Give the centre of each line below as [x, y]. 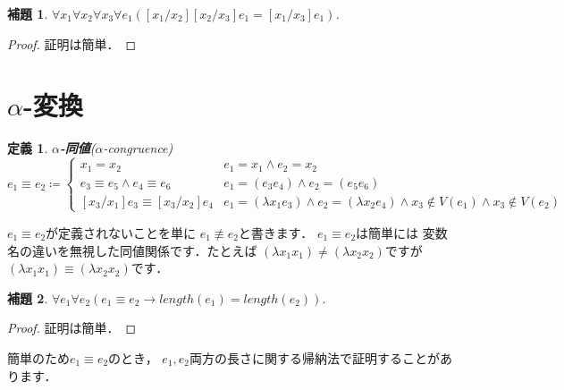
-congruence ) [138, 148]
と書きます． [276, 232]
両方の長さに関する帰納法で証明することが [315, 357]
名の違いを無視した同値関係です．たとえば [132, 250]
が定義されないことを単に [121, 232]
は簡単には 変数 [402, 232]
